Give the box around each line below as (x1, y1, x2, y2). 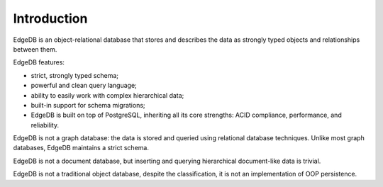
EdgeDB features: (13, 58, 65, 67)
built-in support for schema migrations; (30, 101, 145, 109)
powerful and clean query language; (30, 81, 138, 90)
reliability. (30, 120, 60, 129)
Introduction (13, 11, 88, 26)
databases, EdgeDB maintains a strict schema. (13, 144, 149, 152)
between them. (13, 45, 57, 53)
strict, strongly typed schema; (30, 71, 118, 79)
